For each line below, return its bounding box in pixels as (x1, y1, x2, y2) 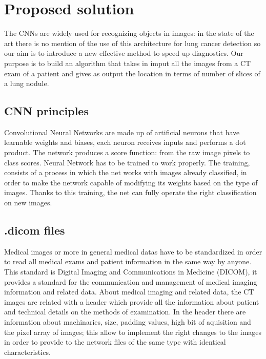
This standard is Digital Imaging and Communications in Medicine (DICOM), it (4, 266, 257, 277)
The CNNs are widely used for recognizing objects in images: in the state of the (4, 28, 254, 38)
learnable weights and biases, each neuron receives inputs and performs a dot (4, 137, 246, 147)
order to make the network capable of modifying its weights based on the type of (4, 177, 258, 187)
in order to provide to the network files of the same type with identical (4, 336, 226, 347)
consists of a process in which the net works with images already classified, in (4, 167, 247, 178)
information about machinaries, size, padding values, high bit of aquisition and (4, 316, 251, 327)
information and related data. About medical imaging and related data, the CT (4, 286, 254, 297)
